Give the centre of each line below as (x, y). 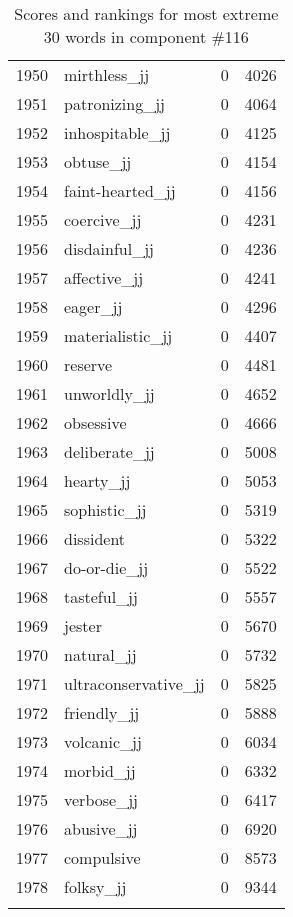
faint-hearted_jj (120, 190)
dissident (95, 538)
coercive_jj (103, 219)
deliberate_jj (109, 451)
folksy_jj (95, 886)
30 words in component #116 (146, 36)
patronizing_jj (114, 103)
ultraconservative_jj (134, 683)
